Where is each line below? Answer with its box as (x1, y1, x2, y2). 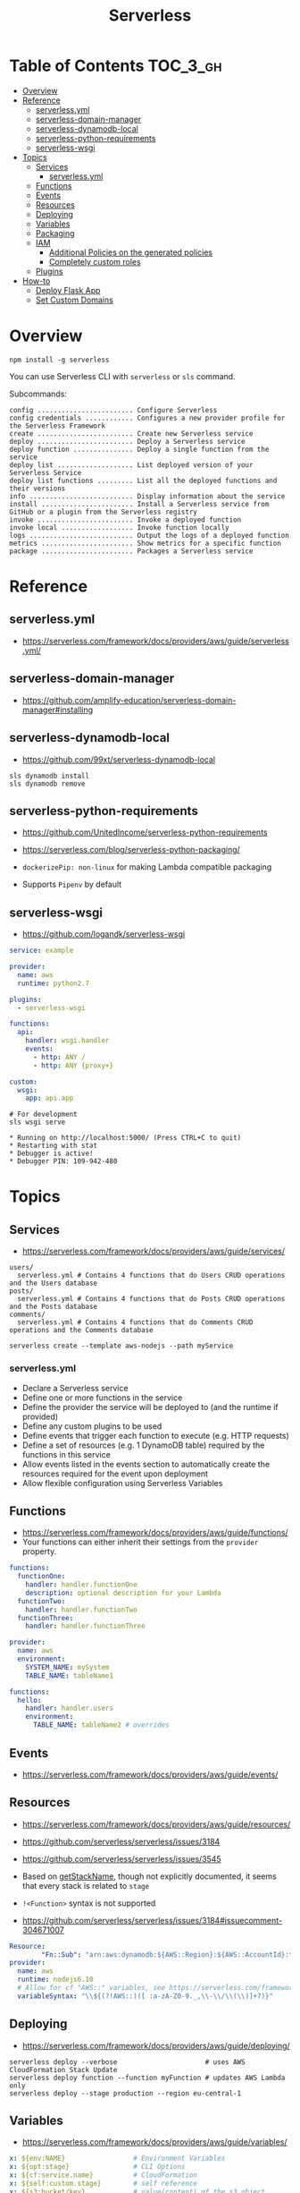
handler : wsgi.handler (25, 1036, 110, 1045)
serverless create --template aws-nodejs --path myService (9, 1341, 234, 1351)
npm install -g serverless (9, 355, 110, 364)
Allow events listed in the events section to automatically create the (21, 1458, 271, 1469)
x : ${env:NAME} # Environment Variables (9, 2154, 226, 2163)
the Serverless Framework (9, 421, 105, 430)
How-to (21, 275, 51, 286)
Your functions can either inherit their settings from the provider (21, 1536, 259, 1548)
